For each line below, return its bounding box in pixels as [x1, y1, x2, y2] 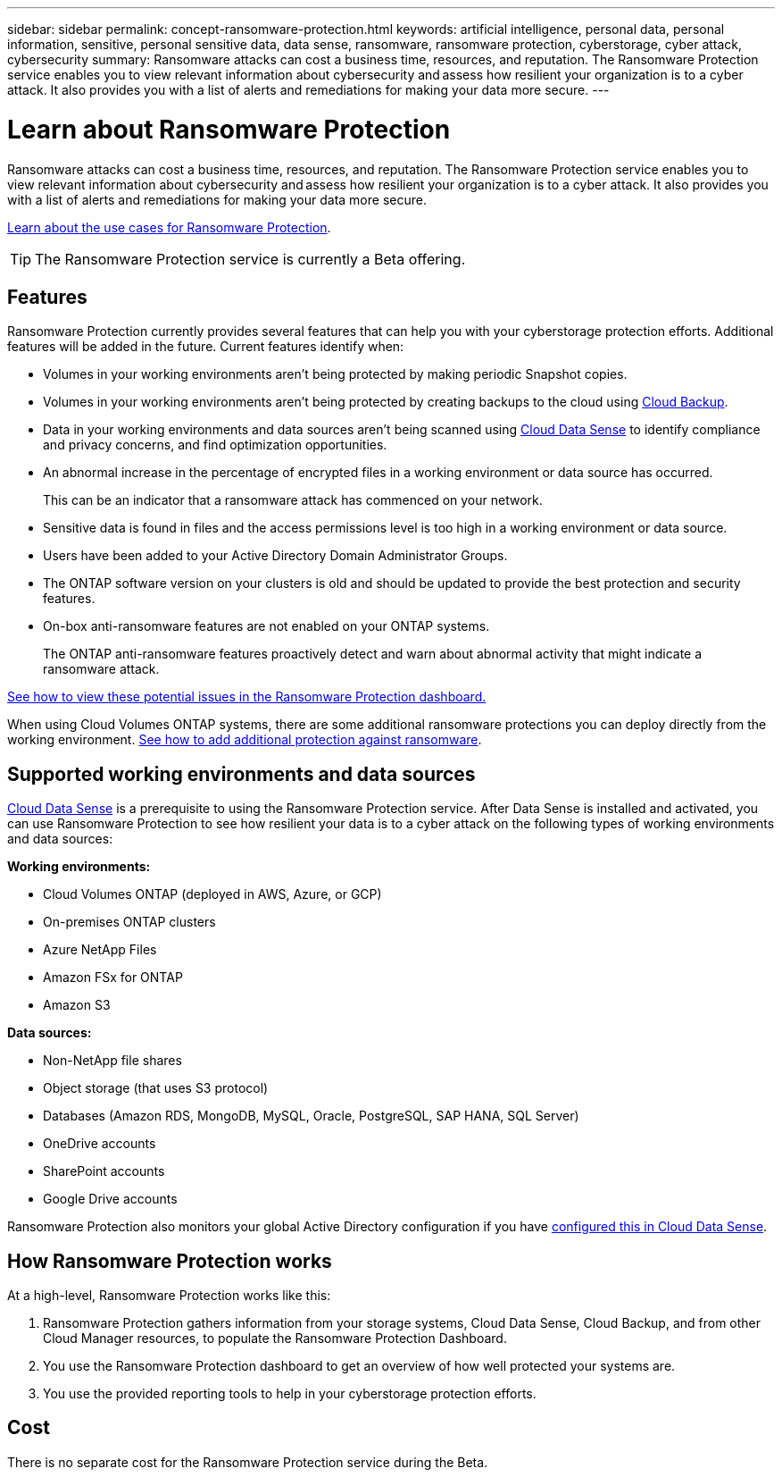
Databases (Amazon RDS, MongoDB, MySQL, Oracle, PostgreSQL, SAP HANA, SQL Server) [43, 1108, 579, 1124]
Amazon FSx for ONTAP [43, 969, 183, 986]
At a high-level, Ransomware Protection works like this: [7, 1288, 331, 1304]
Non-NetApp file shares [43, 1053, 182, 1069]
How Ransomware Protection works [7, 1249, 332, 1272]
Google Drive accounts [43, 1191, 178, 1207]
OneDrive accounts [43, 1136, 156, 1152]
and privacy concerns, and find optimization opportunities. [43, 437, 387, 453]
